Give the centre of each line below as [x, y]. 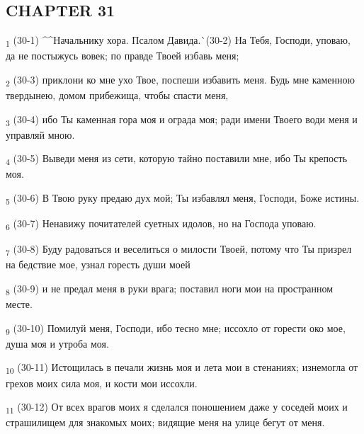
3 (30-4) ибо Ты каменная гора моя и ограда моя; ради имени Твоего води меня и [182, 120]
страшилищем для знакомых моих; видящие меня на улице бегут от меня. [165, 422]
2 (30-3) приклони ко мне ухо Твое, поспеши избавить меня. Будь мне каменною [180, 80]
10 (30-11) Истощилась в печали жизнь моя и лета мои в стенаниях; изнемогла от [182, 368]
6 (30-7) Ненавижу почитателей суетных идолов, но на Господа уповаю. [161, 224]
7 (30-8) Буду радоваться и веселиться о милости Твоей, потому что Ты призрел [179, 250]
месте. [19, 304]
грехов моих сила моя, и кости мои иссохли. [102, 383]
